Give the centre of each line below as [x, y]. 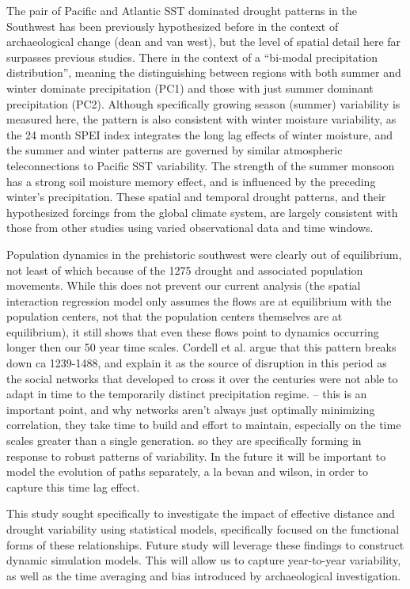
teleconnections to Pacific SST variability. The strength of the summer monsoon [201, 165]
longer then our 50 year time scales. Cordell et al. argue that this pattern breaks [201, 347]
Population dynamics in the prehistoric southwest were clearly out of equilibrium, [204, 254]
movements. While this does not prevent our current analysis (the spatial [184, 285]
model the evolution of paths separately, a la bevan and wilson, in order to [187, 471]
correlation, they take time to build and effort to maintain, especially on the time [204, 425]
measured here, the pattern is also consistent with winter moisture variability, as [201, 119]
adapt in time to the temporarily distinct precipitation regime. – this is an [187, 394]
